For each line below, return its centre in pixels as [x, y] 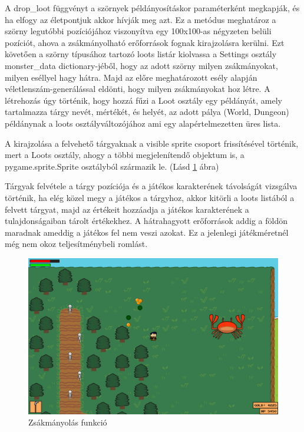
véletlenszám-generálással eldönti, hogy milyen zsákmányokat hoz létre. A [138, 89]
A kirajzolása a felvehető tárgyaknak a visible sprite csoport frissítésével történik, [152, 143]
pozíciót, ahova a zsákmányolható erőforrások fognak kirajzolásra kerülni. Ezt [145, 42]
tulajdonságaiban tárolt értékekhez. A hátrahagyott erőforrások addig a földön [146, 221]
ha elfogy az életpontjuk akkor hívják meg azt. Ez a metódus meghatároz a [141, 19]
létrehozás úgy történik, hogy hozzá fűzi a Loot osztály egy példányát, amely [143, 100]
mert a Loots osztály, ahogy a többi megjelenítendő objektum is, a [125, 155]
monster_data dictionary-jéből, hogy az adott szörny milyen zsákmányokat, [141, 65]
